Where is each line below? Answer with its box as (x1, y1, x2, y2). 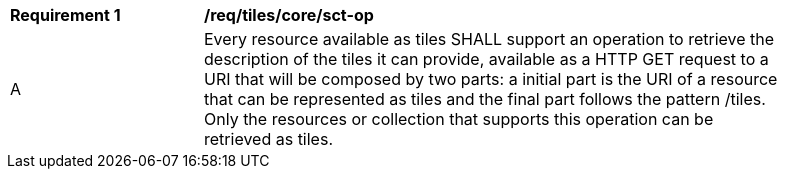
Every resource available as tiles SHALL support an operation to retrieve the (204, 29, 775, 49)
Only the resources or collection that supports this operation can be (204, 109, 714, 129)
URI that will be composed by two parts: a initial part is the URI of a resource (204, 69, 778, 89)
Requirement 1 (10, 5, 121, 25)
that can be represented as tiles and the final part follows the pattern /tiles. (204, 89, 766, 109)
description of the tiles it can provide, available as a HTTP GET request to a (204, 49, 769, 69)
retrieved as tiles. (204, 129, 333, 149)
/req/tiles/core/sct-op (204, 5, 374, 25)
